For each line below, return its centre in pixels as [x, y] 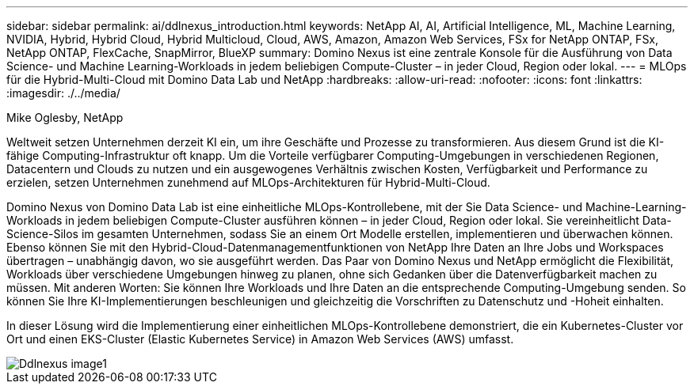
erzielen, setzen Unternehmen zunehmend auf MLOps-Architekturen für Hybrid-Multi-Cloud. [248, 182]
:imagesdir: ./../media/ [63, 93]
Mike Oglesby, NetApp [65, 117]
